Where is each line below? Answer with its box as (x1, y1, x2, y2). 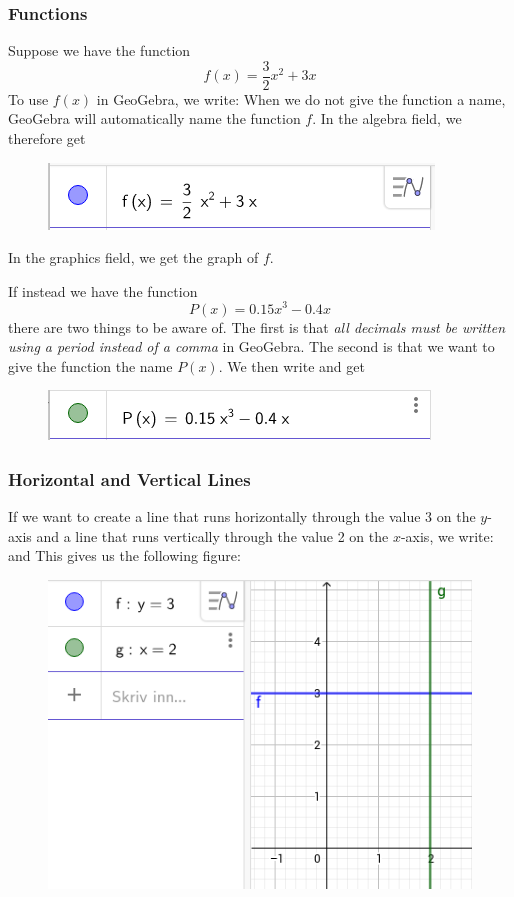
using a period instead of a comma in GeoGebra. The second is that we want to (8, 336, 495, 357)
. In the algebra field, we (312, 108, 462, 129)
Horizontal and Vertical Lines (8, 466, 251, 491)
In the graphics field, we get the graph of (8, 247, 259, 268)
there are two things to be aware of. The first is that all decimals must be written (8, 316, 506, 337)
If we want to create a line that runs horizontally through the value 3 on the (8, 506, 476, 527)
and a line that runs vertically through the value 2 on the (36, 525, 389, 546)
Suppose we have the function (8, 40, 191, 61)
